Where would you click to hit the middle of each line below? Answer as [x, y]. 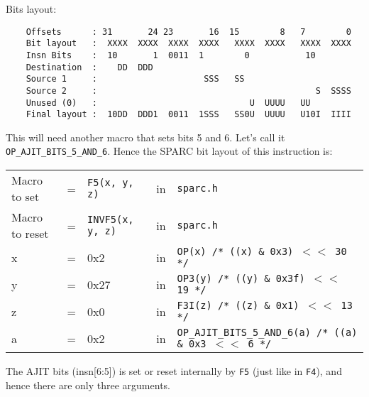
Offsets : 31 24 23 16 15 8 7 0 [188, 32]
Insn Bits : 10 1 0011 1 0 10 [171, 55]
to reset [30, 234]
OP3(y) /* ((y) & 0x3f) [241, 279]
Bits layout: [31, 9]
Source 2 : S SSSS [188, 91]
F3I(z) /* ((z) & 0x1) [238, 306]
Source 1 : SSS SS [135, 79]
